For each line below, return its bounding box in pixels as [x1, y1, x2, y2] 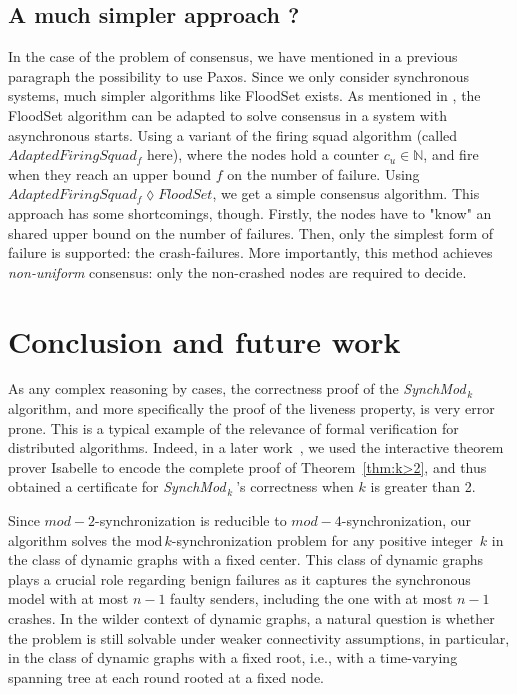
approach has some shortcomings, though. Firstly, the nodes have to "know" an [8, 202, 492, 223]
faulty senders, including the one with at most [170, 588, 453, 609]
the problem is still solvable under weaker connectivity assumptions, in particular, [8, 627, 510, 648]
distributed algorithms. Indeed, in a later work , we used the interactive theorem [8, 437, 504, 458]
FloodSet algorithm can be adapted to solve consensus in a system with [8, 104, 447, 125]
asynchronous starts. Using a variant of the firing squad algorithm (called [8, 124, 458, 145]
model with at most [8, 588, 129, 609]
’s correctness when [236, 476, 354, 497]
